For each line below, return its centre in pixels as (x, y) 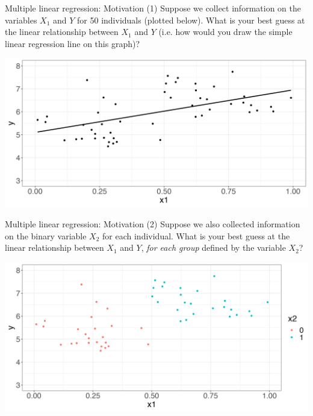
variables (21, 20)
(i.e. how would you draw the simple (225, 32)
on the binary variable (46, 235)
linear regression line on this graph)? (73, 43)
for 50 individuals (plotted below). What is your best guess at (191, 20)
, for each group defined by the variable (213, 247)
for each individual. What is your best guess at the (196, 235)
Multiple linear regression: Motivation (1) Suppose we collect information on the (153, 8)
